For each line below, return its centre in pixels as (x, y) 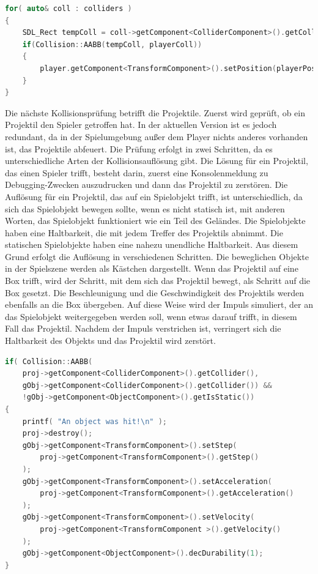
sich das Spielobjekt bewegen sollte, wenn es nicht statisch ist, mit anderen (145, 208)
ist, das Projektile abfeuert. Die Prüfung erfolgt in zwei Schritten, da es (139, 148)
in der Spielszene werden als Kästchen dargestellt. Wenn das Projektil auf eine (152, 268)
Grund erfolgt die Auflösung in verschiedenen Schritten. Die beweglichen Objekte (157, 256)
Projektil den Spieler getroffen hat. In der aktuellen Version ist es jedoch (141, 125)
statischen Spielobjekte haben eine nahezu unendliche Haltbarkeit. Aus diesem (152, 244)
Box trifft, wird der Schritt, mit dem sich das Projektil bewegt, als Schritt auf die (158, 281)
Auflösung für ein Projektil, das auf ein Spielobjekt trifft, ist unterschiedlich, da (154, 196)
